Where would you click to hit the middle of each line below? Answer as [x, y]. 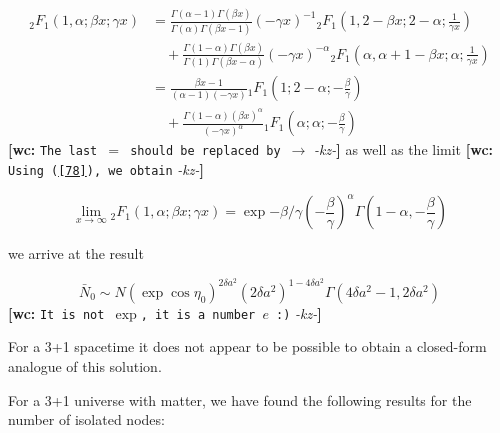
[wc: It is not [56, 312]
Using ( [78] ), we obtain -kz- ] [106, 168]
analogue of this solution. [85, 365]
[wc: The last [53, 149]
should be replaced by [205, 151]
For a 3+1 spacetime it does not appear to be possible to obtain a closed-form [247, 346]
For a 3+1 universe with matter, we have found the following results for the [240, 399]
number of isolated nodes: [86, 419]
